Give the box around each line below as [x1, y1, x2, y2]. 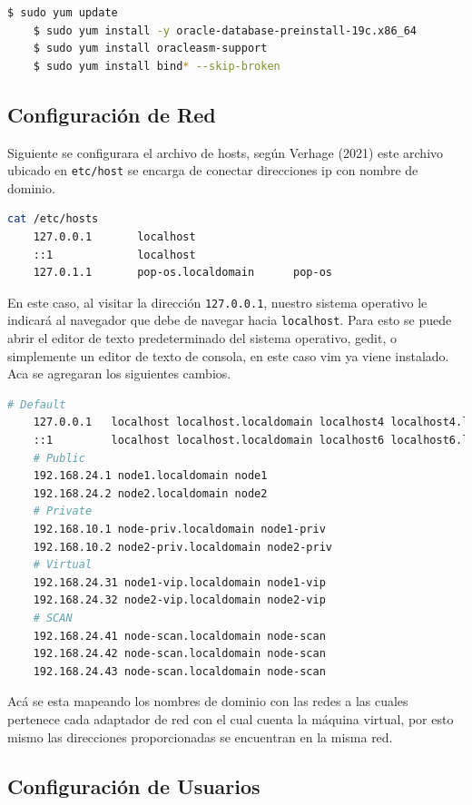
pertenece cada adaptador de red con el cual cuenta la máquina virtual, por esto [7, 709, 454, 728]
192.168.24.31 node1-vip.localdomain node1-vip [33, 575, 326, 589]
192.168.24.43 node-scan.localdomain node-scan [33, 664, 326, 678]
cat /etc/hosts [7, 212, 99, 226]
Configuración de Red [7, 100, 216, 128]
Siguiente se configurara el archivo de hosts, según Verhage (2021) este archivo [7, 142, 444, 162]
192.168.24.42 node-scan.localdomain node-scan [33, 647, 326, 661]
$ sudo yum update [7, 6, 118, 19]
